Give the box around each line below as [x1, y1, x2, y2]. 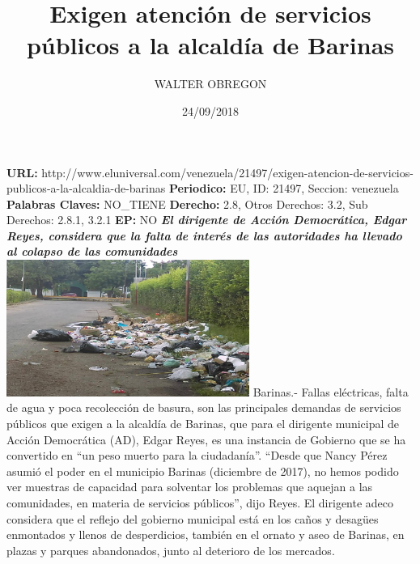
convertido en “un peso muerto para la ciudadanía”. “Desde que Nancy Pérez [6, 447, 388, 464]
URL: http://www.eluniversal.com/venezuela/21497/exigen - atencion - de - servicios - [6, 163, 414, 180]
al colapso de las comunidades [6, 243, 178, 260]
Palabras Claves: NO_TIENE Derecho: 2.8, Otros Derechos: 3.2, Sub [6, 195, 368, 212]
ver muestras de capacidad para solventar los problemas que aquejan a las [6, 478, 373, 495]
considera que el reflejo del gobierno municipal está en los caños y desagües [6, 510, 379, 527]
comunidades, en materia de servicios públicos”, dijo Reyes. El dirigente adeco [6, 494, 394, 511]
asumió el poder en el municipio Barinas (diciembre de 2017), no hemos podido [6, 462, 399, 479]
